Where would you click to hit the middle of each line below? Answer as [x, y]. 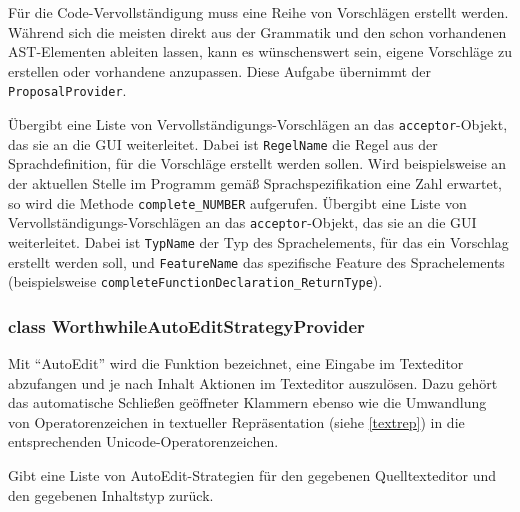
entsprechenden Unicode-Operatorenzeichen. [143, 441]
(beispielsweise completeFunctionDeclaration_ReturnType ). [195, 281]
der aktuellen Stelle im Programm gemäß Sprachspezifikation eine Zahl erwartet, [255, 182]
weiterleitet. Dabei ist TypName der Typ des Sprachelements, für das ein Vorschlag [258, 241]
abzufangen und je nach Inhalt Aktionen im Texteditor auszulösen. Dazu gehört [253, 382]
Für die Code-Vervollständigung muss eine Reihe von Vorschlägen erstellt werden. [258, 12]
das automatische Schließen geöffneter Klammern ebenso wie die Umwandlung [247, 402]
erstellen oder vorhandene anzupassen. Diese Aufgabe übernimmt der [220, 70]
